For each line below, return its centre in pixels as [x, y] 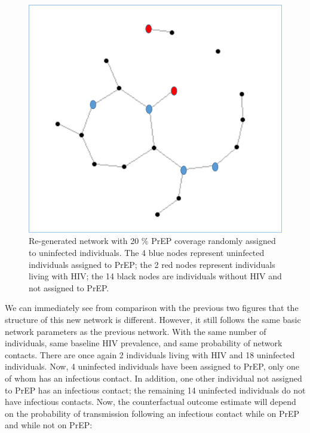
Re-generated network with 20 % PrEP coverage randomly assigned [152, 241]
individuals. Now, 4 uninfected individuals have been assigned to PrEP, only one [152, 366]
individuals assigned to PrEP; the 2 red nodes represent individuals [152, 264]
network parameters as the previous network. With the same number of [136, 331]
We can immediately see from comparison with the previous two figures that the [152, 308]
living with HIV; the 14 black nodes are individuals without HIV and [155, 276]
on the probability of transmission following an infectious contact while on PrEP [152, 413]
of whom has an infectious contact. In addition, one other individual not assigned [154, 378]
